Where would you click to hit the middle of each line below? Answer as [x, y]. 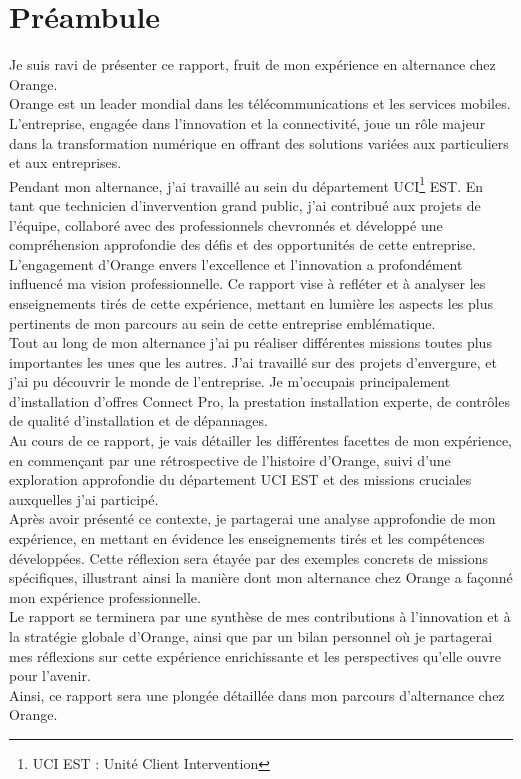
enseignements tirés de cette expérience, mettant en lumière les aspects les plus [251, 302]
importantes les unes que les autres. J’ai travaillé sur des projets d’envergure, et [253, 361]
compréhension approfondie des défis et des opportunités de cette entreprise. [242, 244]
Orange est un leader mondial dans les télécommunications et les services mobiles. [260, 103]
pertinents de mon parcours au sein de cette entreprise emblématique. [222, 322]
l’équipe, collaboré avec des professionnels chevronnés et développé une [226, 224]
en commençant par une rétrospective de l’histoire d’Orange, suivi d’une [230, 459]
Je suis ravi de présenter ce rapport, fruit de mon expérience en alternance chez [252, 64]
